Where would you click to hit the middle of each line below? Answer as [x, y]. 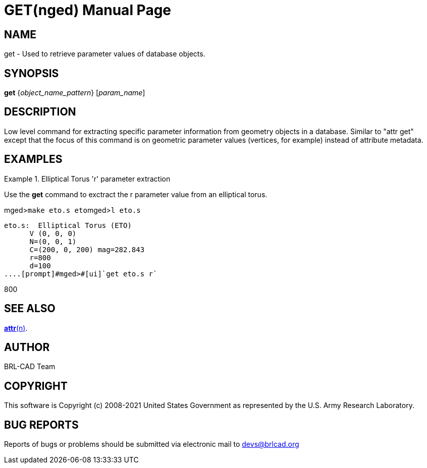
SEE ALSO [30, 309]
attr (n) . [16, 328]
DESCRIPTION [40, 112]
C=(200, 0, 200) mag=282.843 [87, 249]
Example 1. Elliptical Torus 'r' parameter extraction [87, 179]
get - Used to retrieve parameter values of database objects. [105, 54]
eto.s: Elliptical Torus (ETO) [68, 225]
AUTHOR [27, 347]
